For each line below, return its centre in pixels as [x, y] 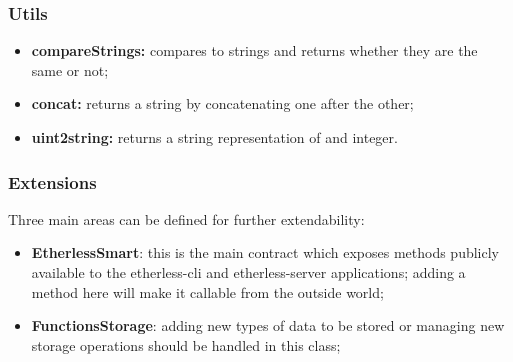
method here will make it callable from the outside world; [207, 291]
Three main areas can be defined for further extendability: [186, 218]
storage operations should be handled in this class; [186, 344]
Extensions [52, 181]
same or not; [70, 69]
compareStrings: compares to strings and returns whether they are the [254, 50]
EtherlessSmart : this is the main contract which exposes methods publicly [265, 252]
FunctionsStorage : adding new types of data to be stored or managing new [268, 325]
